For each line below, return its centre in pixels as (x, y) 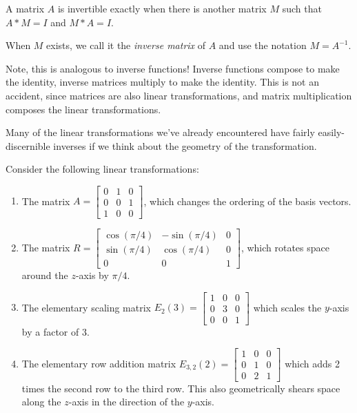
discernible (28, 145)
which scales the (287, 307)
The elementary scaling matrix (86, 307)
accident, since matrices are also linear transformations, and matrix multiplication (179, 95)
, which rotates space (285, 247)
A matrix (25, 8)
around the (45, 275)
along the (41, 402)
